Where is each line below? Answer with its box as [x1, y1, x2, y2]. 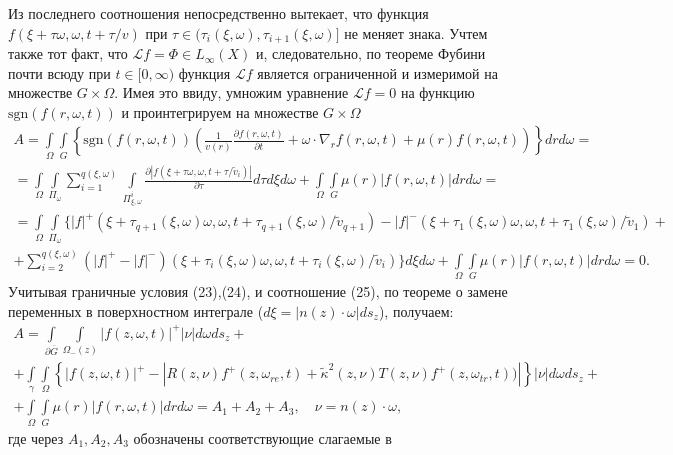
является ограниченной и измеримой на [257, 62, 498, 83]
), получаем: [378, 300, 454, 321]
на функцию [400, 82, 475, 103]
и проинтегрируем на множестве [121, 101, 319, 122]
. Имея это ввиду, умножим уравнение [114, 82, 349, 103]
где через [8, 427, 64, 448]
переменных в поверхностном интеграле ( [8, 300, 264, 321]
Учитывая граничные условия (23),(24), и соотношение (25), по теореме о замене [8, 280, 508, 301]
